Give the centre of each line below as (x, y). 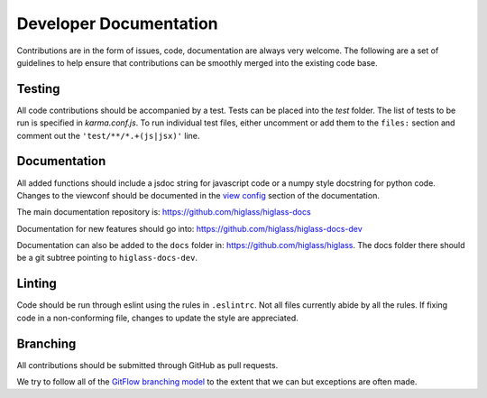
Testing (38, 89)
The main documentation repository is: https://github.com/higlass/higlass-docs (164, 212)
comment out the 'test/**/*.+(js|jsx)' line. (108, 135)
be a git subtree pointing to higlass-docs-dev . (107, 258)
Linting (37, 284)
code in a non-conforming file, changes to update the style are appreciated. (158, 318)
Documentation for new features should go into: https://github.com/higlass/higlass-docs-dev (189, 228)
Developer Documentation (117, 23)
